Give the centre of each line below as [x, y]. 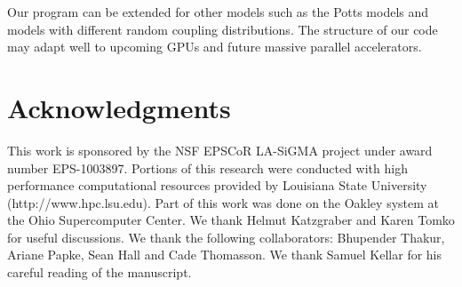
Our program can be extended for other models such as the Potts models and [218, 12]
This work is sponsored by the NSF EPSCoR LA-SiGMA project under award [220, 150]
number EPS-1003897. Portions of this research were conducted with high [207, 167]
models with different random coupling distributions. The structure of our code [223, 29]
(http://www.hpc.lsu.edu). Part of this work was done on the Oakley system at [223, 202]
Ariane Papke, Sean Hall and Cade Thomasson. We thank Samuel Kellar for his [225, 255]
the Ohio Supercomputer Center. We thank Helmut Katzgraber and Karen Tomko [231, 220]
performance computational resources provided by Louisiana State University [217, 185]
